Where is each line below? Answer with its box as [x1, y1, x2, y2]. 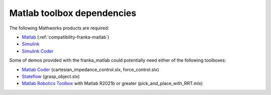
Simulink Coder [22, 48, 54, 54]
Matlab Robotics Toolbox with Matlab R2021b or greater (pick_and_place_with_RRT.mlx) [22, 80, 203, 86]
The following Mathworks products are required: [9, 25, 109, 31]
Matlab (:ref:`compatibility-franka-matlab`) [22, 34, 110, 40]
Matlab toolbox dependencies [9, 7, 137, 18]
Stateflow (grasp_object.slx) [22, 73, 80, 79]
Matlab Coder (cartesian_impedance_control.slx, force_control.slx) [22, 66, 159, 72]
